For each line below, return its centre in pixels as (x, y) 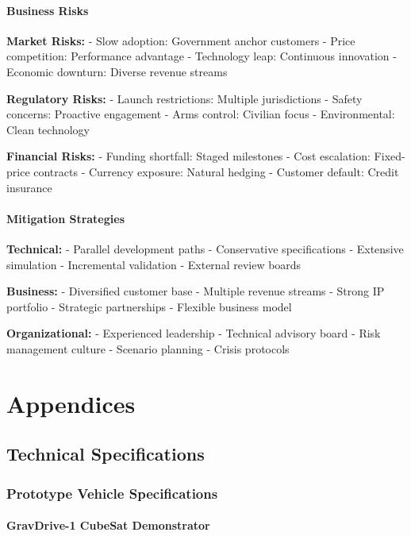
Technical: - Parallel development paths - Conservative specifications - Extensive (205, 248)
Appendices (71, 403)
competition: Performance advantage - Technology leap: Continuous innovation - (202, 56)
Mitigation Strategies (65, 218)
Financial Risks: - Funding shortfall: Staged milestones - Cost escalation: (188, 156)
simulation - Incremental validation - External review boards (154, 264)
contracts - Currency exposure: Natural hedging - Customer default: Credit (216, 171)
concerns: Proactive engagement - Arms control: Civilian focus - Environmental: (201, 114)
